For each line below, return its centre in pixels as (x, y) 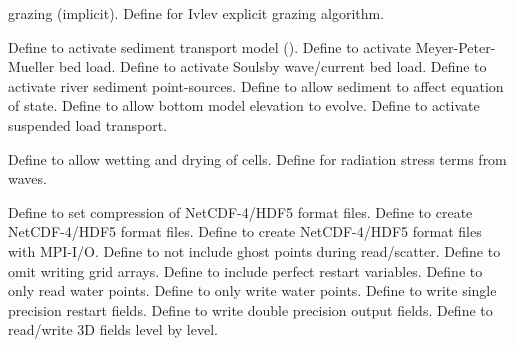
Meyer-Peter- (455, 46)
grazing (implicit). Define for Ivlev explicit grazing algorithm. (196, 13)
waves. (27, 178)
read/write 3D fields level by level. (113, 329)
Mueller (31, 66)
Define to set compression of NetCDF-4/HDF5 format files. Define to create (240, 211)
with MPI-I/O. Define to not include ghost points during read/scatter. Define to (254, 250)
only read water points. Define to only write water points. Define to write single (252, 290)
